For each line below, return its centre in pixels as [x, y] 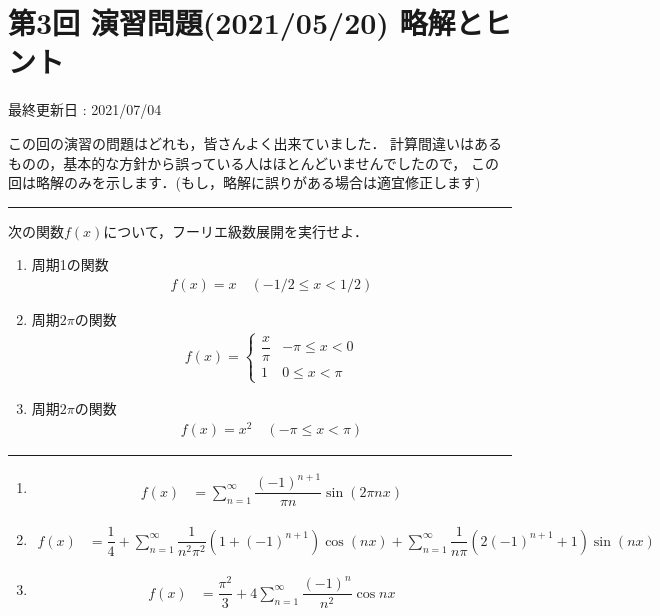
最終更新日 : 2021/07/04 [85, 109]
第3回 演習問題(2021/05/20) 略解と [246, 22]
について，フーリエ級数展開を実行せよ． [235, 230]
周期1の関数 [70, 264]
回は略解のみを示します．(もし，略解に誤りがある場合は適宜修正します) [244, 182]
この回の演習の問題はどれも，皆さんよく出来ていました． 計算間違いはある [255, 142]
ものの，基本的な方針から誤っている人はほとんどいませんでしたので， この [254, 162]
